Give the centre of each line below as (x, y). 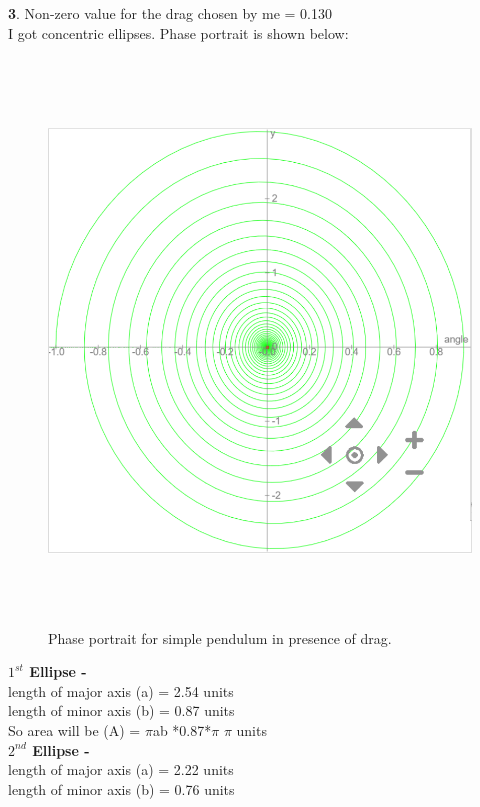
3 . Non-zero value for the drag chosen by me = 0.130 (170, 13)
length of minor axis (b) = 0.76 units (121, 788)
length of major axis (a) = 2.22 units (121, 769)
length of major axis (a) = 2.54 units (121, 690)
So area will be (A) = (74, 730)
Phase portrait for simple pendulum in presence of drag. (220, 637)
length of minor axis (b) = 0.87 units (121, 710)
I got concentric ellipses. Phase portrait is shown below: (178, 32)
